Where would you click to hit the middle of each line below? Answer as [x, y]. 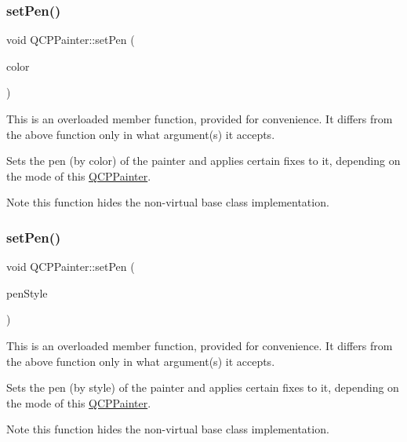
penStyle [27, 292]
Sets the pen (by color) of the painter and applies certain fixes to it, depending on [203, 161]
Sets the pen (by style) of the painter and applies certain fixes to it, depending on [203, 387]
